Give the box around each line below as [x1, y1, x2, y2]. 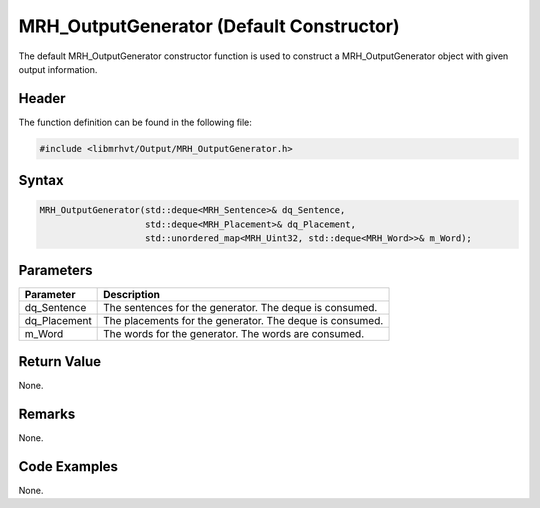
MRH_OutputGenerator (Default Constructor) [18, 15, 400, 37]
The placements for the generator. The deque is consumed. [103, 313, 384, 327]
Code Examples [18, 458, 119, 475]
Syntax [18, 172, 64, 189]
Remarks [18, 406, 76, 423]
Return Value [18, 353, 102, 370]
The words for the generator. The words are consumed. [103, 326, 365, 340]
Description [103, 287, 160, 301]
